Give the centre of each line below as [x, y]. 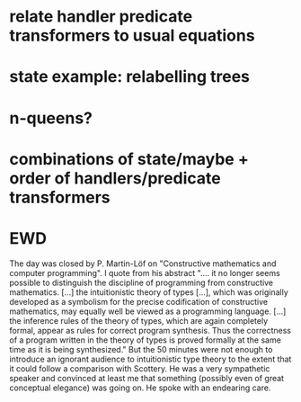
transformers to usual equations [132, 36]
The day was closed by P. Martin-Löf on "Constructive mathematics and [143, 264]
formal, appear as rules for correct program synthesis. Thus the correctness [150, 330]
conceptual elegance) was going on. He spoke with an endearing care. [140, 388]
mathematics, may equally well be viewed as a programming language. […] [148, 311]
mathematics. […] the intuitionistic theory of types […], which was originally [149, 292]
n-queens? [51, 118]
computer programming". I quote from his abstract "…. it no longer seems [145, 272]
